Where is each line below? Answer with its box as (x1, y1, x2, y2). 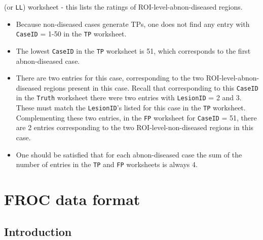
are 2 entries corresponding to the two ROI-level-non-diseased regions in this (16, 122, 254, 133)
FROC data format (4, 189, 140, 209)
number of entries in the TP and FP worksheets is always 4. (16, 159, 198, 170)
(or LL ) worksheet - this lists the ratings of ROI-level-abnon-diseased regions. (4, 2, 243, 12)
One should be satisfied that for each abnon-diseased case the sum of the (16, 149, 242, 159)
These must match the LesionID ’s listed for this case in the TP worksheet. (16, 102, 246, 113)
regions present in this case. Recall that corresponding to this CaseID (44, 82, 258, 93)
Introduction (4, 223, 72, 239)
